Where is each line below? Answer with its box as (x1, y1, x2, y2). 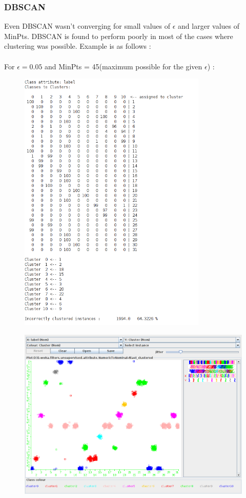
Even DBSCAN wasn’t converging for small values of (4, 21, 171, 31)
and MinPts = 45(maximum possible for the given (45, 61, 202, 71)
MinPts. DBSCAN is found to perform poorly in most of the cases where (4, 30, 233, 41)
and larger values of (178, 21, 240, 31)
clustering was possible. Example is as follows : (4, 41, 151, 51)
